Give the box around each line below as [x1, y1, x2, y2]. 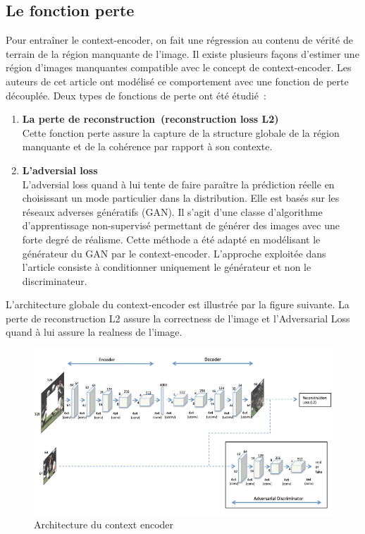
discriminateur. [22, 273, 87, 288]
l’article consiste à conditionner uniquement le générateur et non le [22, 260, 311, 274]
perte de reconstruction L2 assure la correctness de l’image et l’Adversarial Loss [6, 310, 350, 325]
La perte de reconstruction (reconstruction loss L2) [22, 111, 279, 126]
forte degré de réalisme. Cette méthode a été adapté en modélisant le [22, 231, 321, 246]
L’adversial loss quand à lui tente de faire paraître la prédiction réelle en [22, 176, 335, 191]
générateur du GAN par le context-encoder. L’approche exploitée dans [22, 245, 326, 260]
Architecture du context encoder [34, 516, 174, 531]
